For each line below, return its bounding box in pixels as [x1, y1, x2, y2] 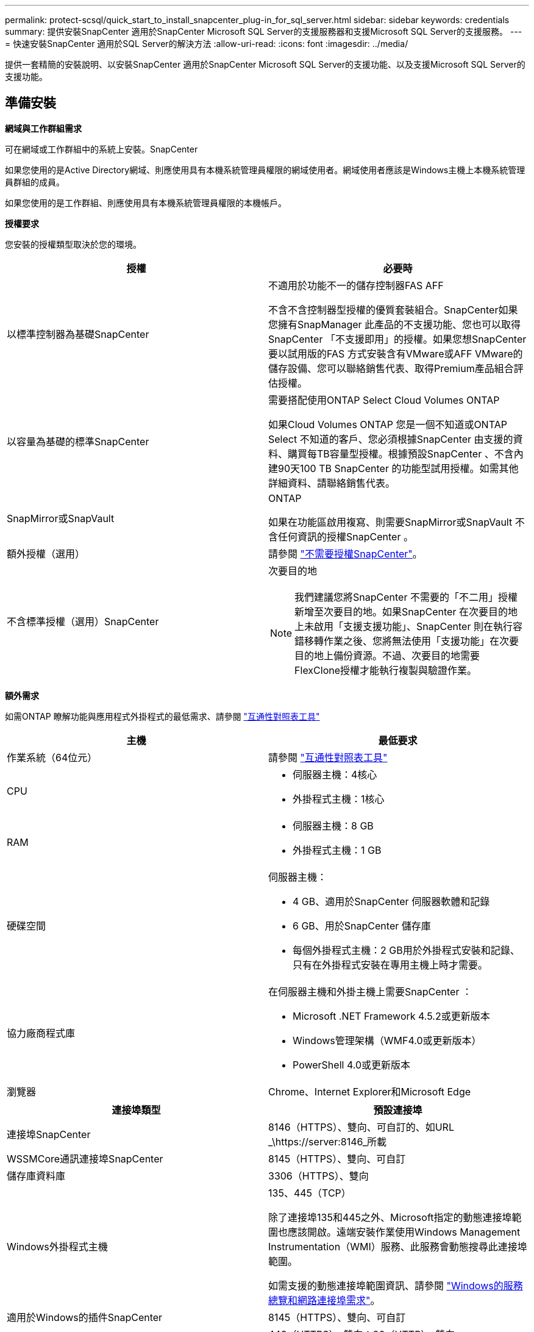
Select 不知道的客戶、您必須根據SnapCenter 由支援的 [268, 432, 513, 445]
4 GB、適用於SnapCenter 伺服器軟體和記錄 [293, 895, 490, 908]
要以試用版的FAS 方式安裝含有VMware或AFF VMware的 [268, 347, 523, 360]
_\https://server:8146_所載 [268, 1135, 387, 1148]
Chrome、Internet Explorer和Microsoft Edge [268, 1085, 471, 1098]
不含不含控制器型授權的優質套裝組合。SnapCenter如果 [268, 303, 518, 316]
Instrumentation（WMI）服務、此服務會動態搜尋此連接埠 [268, 1240, 527, 1253]
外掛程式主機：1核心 [293, 792, 385, 805]
